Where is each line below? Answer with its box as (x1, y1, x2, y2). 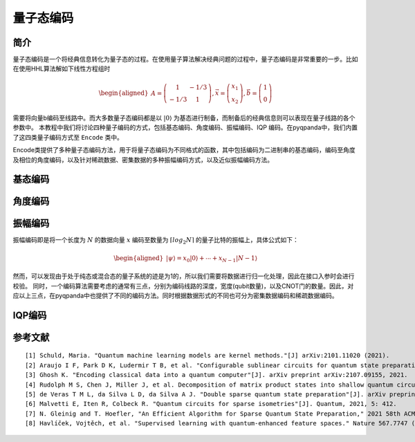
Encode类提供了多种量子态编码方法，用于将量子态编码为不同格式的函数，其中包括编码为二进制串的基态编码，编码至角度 (12, 146, 356, 154)
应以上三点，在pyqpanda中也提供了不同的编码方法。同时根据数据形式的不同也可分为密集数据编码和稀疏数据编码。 (12, 291, 338, 300)
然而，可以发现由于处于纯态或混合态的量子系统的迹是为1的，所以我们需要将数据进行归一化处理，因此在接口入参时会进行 (12, 272, 355, 280)
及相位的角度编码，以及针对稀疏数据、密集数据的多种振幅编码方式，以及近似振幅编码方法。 (12, 156, 273, 164)
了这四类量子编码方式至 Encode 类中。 (12, 133, 124, 141)
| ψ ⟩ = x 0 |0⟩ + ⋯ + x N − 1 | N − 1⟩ (166, 254, 258, 264)
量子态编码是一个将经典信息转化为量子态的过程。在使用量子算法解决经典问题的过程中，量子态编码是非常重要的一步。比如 (12, 55, 358, 64)
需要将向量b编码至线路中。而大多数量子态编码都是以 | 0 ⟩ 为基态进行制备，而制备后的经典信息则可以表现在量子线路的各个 (12, 113, 356, 122)
